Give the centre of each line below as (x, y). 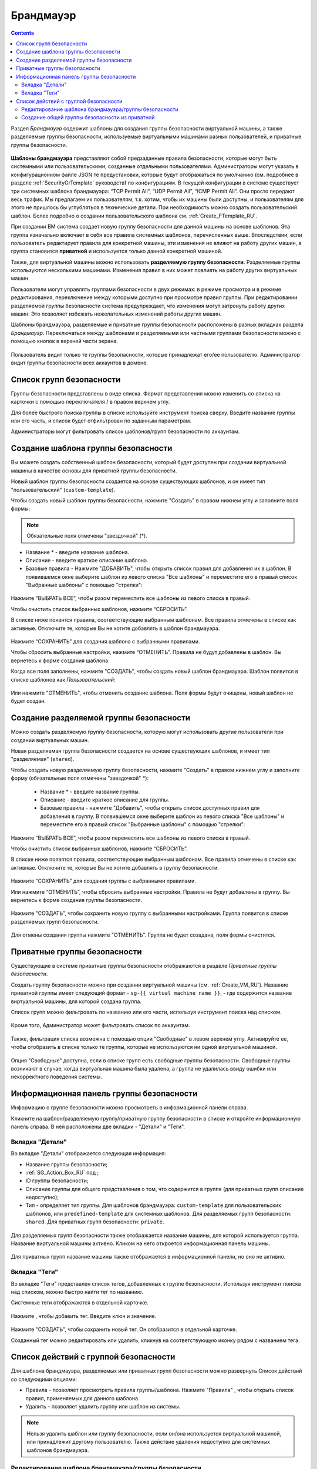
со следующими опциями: (44, 1379)
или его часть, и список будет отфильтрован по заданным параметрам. (101, 421)
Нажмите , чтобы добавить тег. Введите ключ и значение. (84, 1316)
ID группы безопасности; (57, 1180)
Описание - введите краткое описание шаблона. (87, 560)
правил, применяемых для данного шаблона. (82, 1398)
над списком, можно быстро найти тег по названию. (77, 1292)
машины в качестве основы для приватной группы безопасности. (94, 471)
